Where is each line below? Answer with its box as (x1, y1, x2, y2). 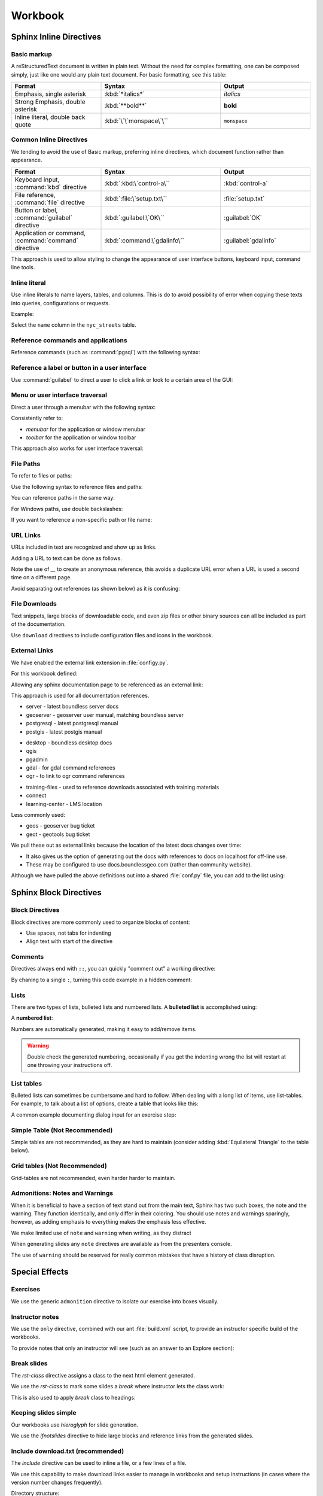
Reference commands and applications (11, 336, 128, 345)
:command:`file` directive (14, 198, 85, 206)
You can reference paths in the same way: (11, 494, 115, 501)
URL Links (11, 531, 41, 539)
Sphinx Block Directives (11, 887, 102, 898)
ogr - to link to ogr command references (26, 773, 125, 780)
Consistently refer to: (11, 415, 63, 422)
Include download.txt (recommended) (11, 1447, 124, 1455)
